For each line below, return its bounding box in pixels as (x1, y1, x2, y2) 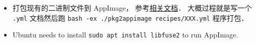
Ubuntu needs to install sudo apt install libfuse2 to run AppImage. (12, 29, 238, 40)
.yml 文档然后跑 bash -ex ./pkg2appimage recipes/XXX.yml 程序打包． (12, 12, 248, 23)
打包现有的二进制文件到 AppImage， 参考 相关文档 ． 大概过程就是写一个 (12, 3, 252, 13)
